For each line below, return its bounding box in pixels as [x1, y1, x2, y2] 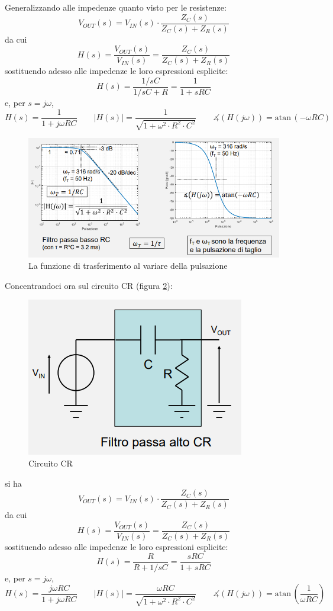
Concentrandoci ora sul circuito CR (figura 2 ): [5, 279, 173, 291]
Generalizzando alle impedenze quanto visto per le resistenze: [5, 1, 227, 13]
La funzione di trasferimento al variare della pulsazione [28, 259, 228, 272]
